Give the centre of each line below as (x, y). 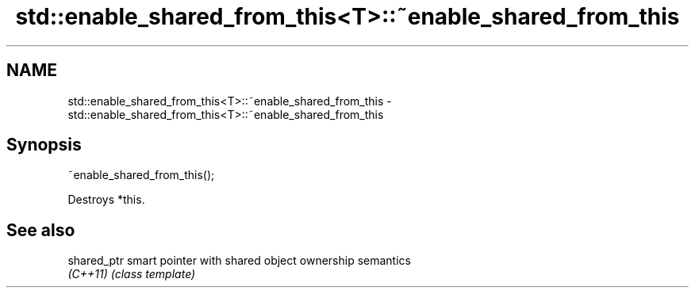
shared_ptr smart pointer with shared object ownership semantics (239, 261)
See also (41, 230)
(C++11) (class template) (132, 274)
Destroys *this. (106, 200)
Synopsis (44, 145)
